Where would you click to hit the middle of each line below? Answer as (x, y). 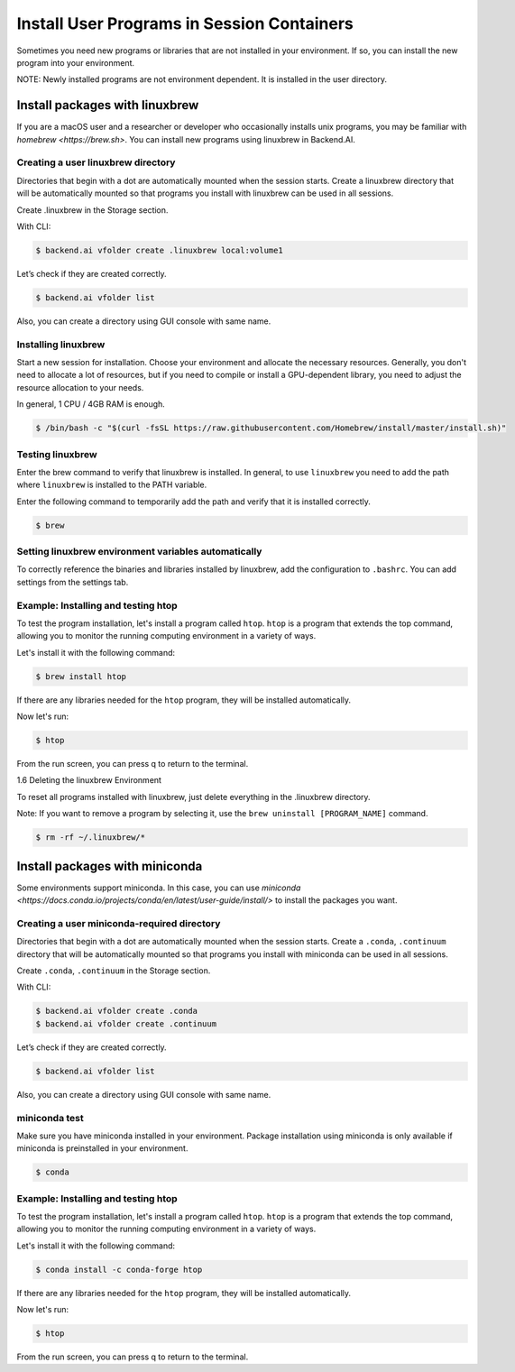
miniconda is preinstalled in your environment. (102, 1148)
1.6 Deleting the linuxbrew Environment (89, 780)
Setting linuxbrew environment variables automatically (139, 552)
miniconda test (51, 1118)
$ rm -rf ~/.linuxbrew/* (91, 838)
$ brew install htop (81, 676)
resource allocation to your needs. (80, 387)
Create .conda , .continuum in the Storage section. (114, 971)
